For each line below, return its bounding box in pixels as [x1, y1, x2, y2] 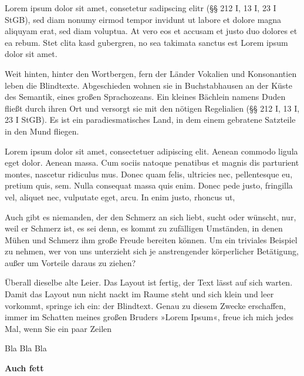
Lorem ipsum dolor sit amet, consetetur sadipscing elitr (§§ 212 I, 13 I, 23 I [5, 2, 276, 14]
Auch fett [5, 362, 44, 374]
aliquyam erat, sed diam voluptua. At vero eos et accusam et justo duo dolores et [5, 25, 298, 37]
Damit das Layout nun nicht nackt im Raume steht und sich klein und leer [5, 288, 274, 300]
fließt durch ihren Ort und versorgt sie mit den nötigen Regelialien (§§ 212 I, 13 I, [5, 102, 300, 114]
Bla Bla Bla [5, 342, 47, 354]
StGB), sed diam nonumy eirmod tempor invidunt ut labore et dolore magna [5, 13, 282, 25]
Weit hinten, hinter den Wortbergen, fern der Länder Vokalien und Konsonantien [5, 67, 297, 79]
